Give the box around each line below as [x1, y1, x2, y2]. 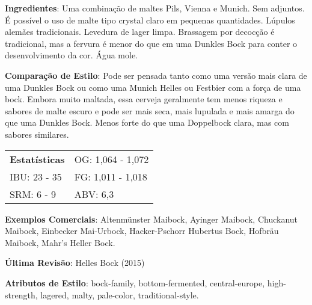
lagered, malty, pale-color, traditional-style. [40, 288, 199, 301]
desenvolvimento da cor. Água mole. [5, 49, 138, 61]
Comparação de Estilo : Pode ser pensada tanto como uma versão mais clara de [5, 69, 307, 81]
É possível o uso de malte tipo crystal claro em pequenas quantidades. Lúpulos [5, 13, 295, 26]
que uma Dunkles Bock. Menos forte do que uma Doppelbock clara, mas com [5, 116, 289, 129]
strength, [5, 288, 38, 301]
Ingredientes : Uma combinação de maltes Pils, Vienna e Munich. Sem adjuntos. [5, 2, 305, 14]
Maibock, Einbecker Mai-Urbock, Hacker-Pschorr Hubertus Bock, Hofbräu [5, 224, 279, 237]
